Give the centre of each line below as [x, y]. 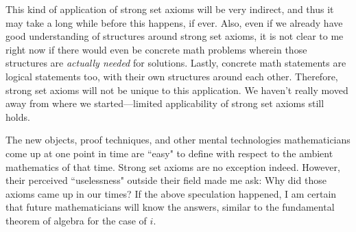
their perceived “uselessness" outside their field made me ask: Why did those [166, 180]
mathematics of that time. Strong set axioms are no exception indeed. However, [173, 166]
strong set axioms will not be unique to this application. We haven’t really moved [177, 90]
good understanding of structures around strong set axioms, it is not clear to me [175, 36]
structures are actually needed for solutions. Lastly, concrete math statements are [176, 63]
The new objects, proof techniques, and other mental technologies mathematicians [178, 140]
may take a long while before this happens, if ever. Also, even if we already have [174, 22]
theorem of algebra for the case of [76, 220]
